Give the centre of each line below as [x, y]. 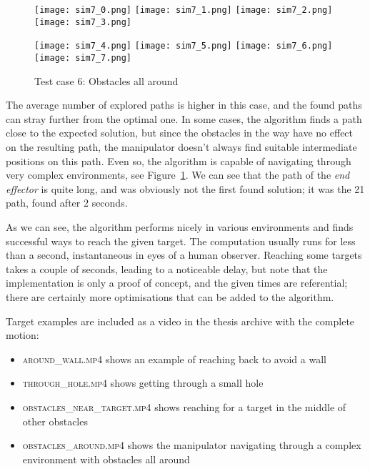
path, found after [43, 203]
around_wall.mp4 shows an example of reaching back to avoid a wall [174, 359]
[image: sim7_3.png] [83, 22]
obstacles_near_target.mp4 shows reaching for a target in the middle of [184, 406]
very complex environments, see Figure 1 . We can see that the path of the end [178, 175]
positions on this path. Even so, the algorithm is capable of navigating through [179, 161]
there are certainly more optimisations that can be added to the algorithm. [170, 296]
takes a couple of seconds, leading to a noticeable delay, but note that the [167, 268]
